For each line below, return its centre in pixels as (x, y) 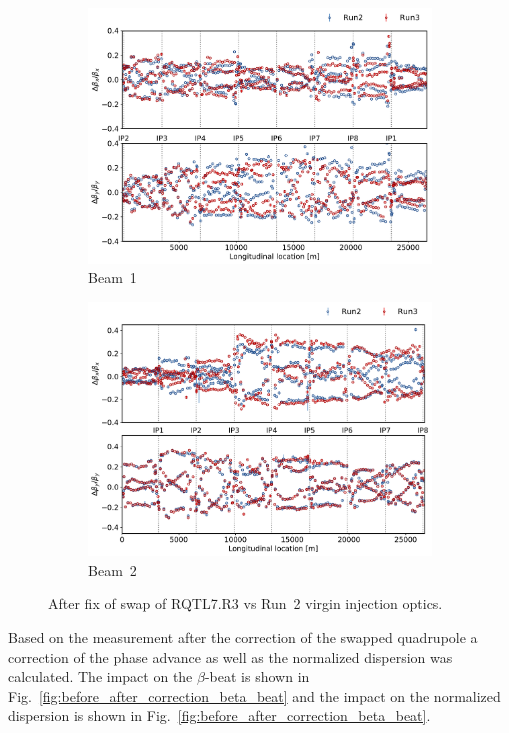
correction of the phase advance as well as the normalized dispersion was (230, 656)
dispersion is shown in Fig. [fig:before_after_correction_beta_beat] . (219, 715)
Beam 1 (112, 277)
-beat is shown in (257, 676)
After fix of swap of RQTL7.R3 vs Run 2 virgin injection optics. (245, 603)
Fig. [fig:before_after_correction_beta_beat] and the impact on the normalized (254, 695)
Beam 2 (112, 569)
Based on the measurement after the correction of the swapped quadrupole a (243, 637)
